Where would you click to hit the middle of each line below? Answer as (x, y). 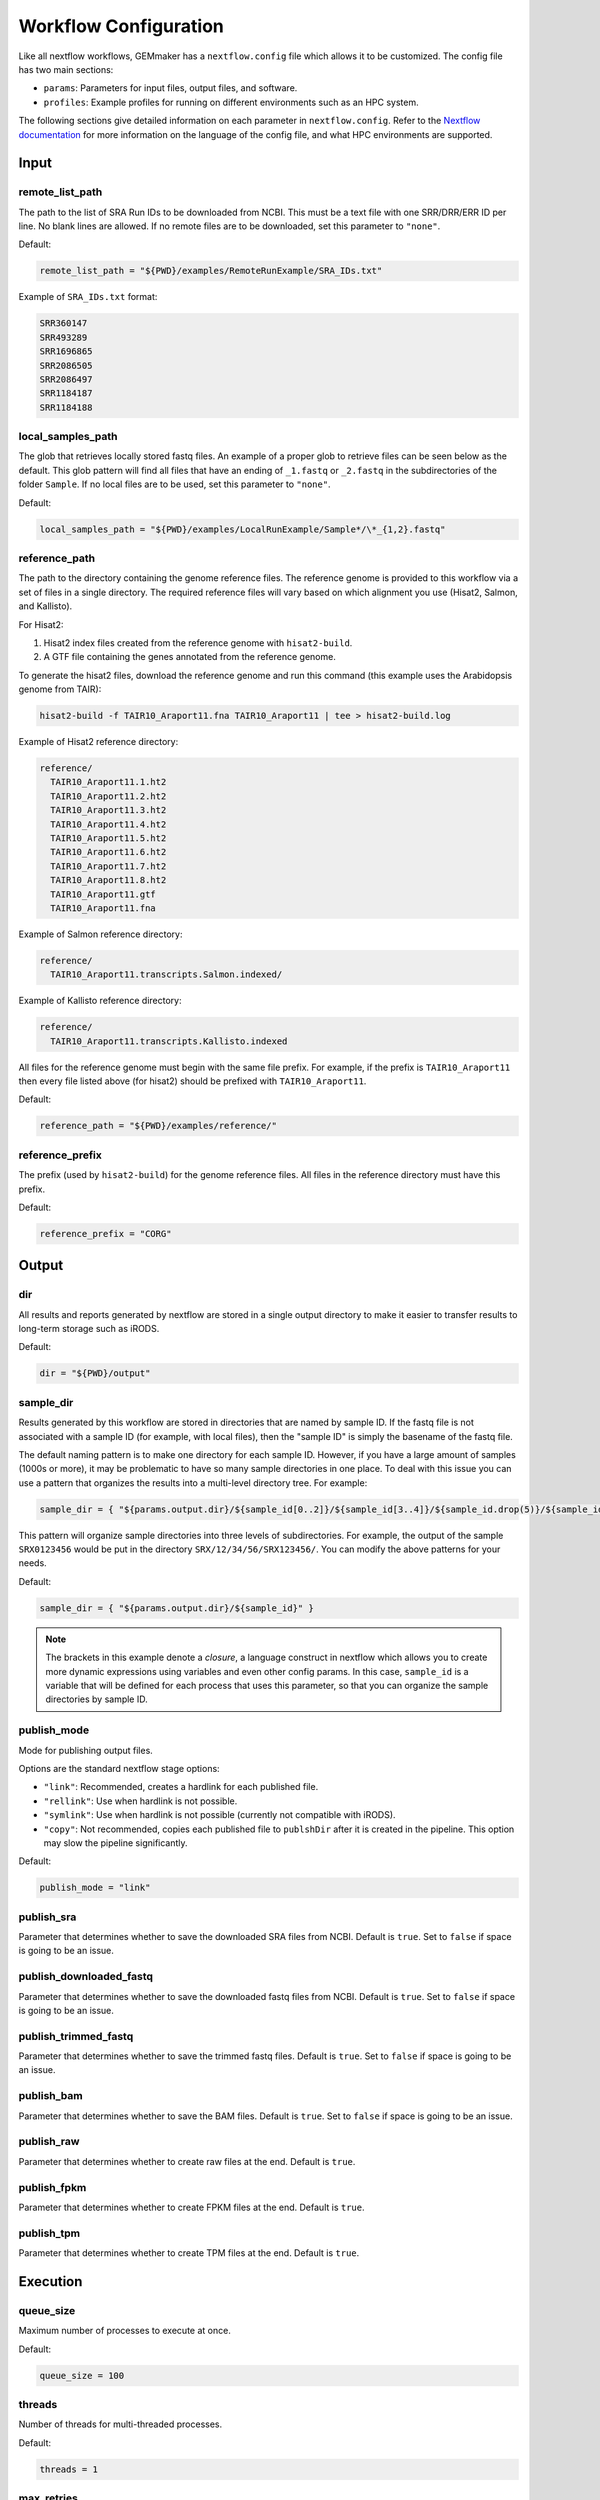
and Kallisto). (45, 606)
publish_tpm (49, 2233)
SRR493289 (63, 337)
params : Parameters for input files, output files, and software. (170, 88)
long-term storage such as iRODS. (89, 1329)
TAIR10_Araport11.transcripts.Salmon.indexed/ (166, 974)
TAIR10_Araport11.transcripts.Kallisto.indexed (169, 1041)
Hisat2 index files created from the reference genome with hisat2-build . (198, 642)
